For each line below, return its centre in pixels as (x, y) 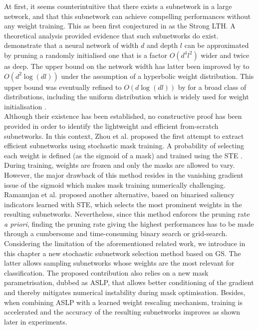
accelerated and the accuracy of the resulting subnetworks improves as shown (122, 312)
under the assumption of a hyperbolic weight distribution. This (157, 76)
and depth (162, 45)
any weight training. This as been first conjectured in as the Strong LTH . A (120, 26)
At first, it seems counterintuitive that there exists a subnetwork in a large (118, 6)
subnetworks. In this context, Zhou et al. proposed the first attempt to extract (124, 136)
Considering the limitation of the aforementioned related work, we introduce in (125, 243)
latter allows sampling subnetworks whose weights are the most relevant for (119, 263)
